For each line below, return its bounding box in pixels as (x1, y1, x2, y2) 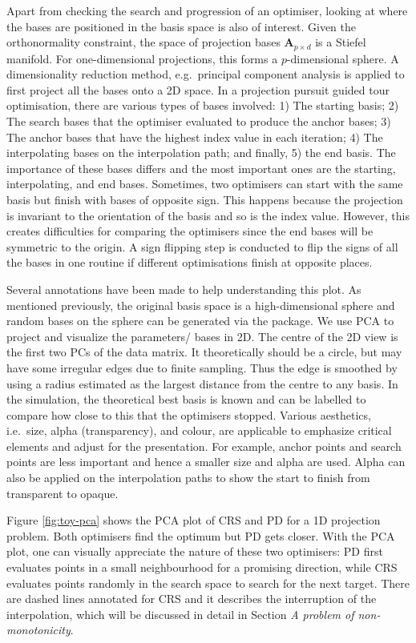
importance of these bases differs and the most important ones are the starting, (6, 159, 396, 176)
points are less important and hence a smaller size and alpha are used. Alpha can (6, 453, 406, 470)
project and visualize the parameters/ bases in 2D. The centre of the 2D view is (6, 328, 398, 344)
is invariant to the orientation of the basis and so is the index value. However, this (6, 207, 410, 223)
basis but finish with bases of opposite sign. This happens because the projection (6, 191, 403, 207)
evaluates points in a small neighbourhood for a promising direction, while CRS (6, 559, 398, 576)
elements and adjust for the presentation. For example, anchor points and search (6, 437, 402, 454)
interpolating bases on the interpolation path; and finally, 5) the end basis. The (6, 144, 396, 161)
